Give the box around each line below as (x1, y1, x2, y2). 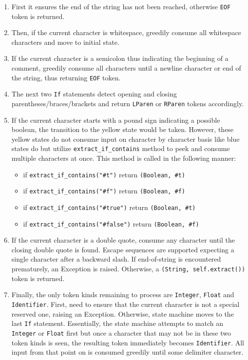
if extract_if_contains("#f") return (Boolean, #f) (23, 186, 186, 196)
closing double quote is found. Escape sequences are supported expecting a (11, 244, 234, 254)
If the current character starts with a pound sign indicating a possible (11, 114, 220, 125)
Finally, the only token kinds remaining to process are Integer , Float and (11, 289, 234, 300)
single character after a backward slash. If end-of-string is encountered (11, 254, 221, 264)
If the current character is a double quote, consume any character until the (11, 235, 235, 245)
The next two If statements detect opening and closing (11, 89, 177, 99)
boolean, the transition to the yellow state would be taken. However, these (11, 124, 234, 134)
